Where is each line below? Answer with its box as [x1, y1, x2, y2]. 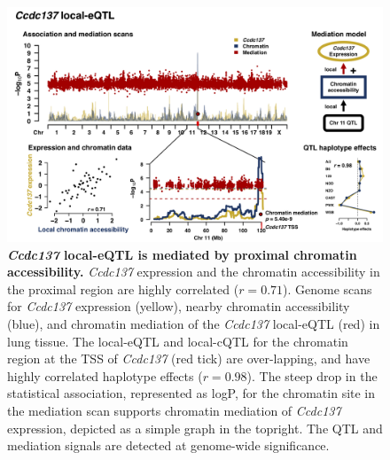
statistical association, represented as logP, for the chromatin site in [7, 384, 376, 402]
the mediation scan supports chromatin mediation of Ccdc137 [7, 401, 341, 419]
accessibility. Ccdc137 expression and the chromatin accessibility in [7, 262, 380, 281]
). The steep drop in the [246, 366, 378, 385]
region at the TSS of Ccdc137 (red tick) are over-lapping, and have [7, 349, 370, 368]
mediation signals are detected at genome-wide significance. [7, 436, 330, 455]
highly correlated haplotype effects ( [7, 366, 203, 385]
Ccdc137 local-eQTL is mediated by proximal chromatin [7, 245, 357, 263]
